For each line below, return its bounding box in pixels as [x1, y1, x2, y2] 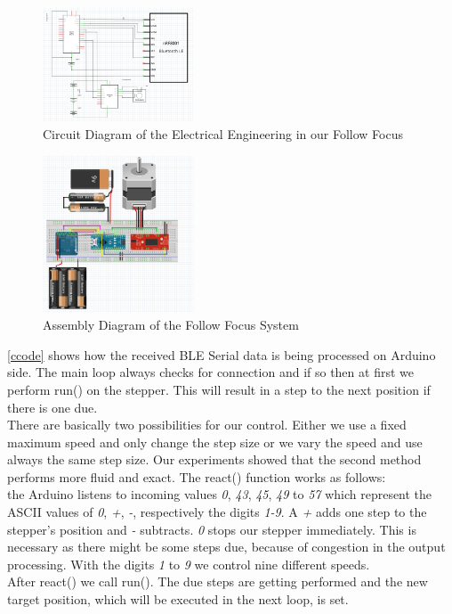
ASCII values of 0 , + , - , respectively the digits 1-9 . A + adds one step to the [7, 503, 427, 521]
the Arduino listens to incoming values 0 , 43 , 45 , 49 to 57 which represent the [7, 485, 432, 503]
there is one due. [7, 397, 98, 416]
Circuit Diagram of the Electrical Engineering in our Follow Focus [43, 124, 403, 143]
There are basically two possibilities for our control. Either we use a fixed [7, 415, 407, 434]
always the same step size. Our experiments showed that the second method [7, 450, 422, 469]
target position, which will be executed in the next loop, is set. [7, 590, 349, 609]
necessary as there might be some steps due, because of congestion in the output [7, 537, 446, 556]
